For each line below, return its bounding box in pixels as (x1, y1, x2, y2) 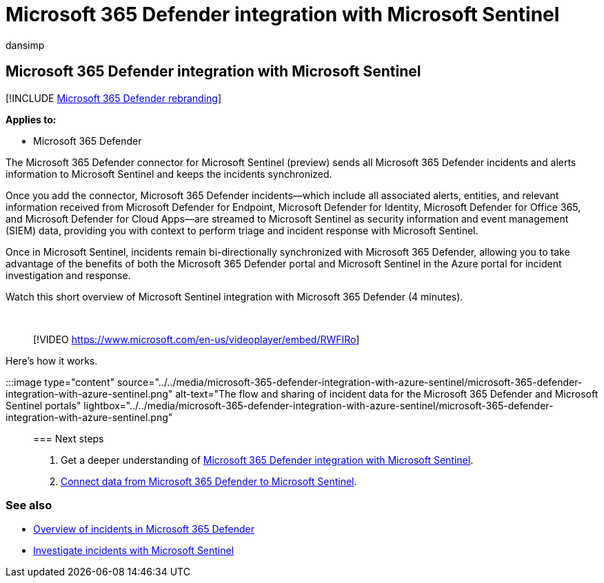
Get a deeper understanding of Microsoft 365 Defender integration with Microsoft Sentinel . (61, 453, 474, 466)
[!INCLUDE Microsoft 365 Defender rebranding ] (6, 92, 222, 104)
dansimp (6, 39, 45, 51)
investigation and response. (6, 269, 131, 281)
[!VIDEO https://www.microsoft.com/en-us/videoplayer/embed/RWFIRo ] (33, 333, 360, 345)
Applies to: (6, 113, 57, 125)
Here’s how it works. (6, 354, 98, 367)
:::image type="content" (6, 376, 114, 388)
